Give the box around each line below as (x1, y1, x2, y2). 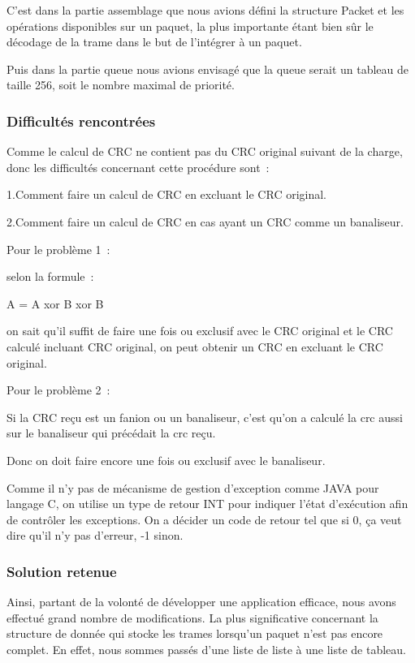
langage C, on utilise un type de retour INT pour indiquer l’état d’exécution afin (6, 495, 409, 512)
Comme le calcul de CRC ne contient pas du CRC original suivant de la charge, (6, 143, 403, 160)
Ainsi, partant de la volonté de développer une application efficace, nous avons (6, 593, 396, 610)
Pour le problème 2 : (6, 381, 110, 398)
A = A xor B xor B (6, 295, 104, 312)
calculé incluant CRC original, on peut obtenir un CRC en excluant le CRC (6, 338, 383, 355)
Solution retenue (6, 561, 117, 581)
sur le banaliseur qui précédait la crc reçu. (6, 424, 216, 441)
